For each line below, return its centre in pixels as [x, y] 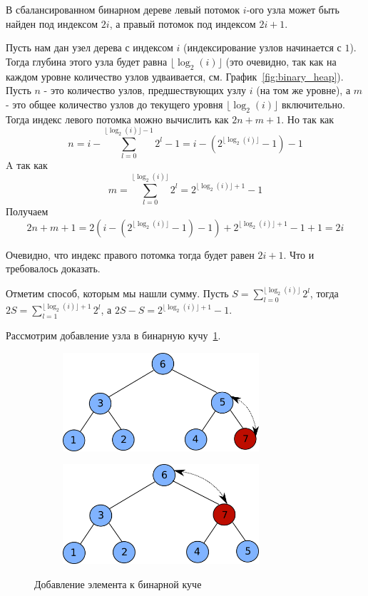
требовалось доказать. [53, 268]
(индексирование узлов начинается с [262, 47]
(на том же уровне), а [303, 90]
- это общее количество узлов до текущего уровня [114, 104]
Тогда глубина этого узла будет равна [87, 61]
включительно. [313, 104]
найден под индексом [52, 23]
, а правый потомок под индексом [183, 23]
